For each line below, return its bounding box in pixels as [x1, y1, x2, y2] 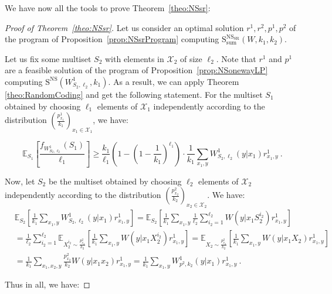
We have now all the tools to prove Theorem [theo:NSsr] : [5, 2, 211, 13]
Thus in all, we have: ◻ [5, 278, 90, 290]
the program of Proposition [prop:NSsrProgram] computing [5, 33, 219, 45]
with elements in [105, 52, 164, 64]
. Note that [216, 52, 256, 64]
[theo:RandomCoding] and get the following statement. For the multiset [5, 88, 263, 100]
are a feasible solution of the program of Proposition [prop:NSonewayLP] [5, 64, 268, 76]
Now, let [5, 175, 35, 187]
